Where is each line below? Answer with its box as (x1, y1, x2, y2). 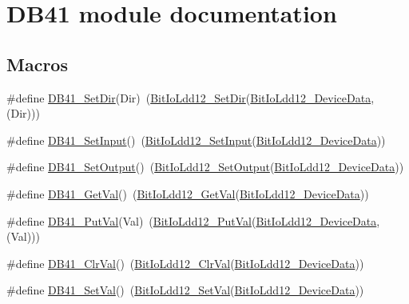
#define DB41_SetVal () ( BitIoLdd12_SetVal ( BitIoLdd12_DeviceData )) (6, 282, 364, 298)
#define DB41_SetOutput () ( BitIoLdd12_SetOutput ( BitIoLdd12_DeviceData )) (6, 158, 404, 175)
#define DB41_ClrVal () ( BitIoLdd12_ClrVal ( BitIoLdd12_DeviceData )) (6, 254, 364, 271)
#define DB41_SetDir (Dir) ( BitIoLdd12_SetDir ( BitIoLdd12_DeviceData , (6, 89, 375, 106)
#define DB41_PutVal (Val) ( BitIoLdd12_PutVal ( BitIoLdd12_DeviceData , (6, 212, 380, 229)
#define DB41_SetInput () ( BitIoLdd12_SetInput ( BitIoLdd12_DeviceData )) (6, 131, 386, 148)
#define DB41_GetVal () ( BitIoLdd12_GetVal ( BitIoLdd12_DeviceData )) (6, 185, 369, 202)
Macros (6, 51, 68, 76)
